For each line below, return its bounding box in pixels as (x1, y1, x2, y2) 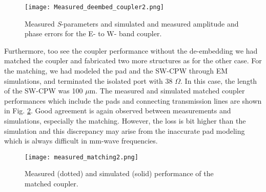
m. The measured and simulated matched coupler (89, 85, 245, 96)
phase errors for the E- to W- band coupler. (25, 28, 162, 39)
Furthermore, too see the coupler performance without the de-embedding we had (4, 45, 258, 56)
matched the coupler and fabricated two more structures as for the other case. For (4, 55, 262, 66)
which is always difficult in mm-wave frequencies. (4, 135, 158, 146)
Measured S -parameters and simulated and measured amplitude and (25, 18, 239, 29)
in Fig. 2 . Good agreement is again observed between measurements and (4, 105, 231, 116)
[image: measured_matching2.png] (25, 153, 138, 161)
